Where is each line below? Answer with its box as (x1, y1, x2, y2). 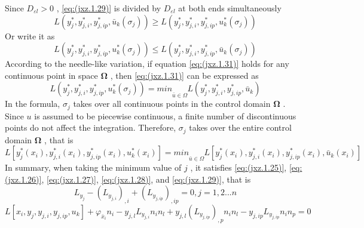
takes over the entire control (189, 121, 292, 134)
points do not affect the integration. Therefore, (5, 121, 176, 134)
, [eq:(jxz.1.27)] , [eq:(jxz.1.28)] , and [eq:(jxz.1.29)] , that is (41, 172, 251, 185)
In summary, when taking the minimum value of (5, 161, 182, 174)
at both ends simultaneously (178, 2, 282, 14)
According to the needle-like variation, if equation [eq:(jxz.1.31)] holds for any (5, 57, 289, 70)
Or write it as (5, 29, 55, 42)
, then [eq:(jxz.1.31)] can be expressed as (110, 69, 259, 81)
